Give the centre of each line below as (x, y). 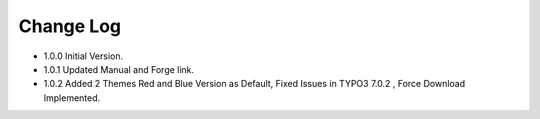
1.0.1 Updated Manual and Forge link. (119, 69)
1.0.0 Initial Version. (83, 56)
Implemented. (72, 97)
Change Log (70, 26)
